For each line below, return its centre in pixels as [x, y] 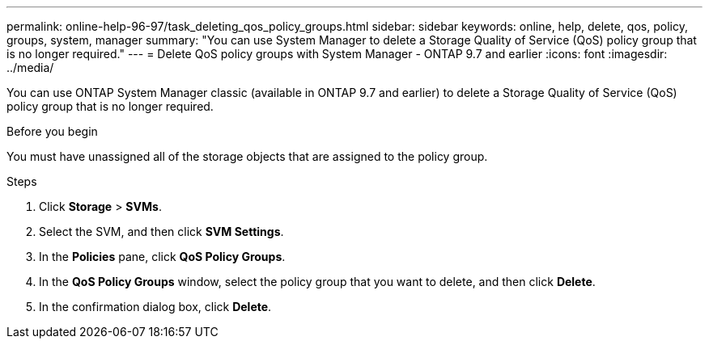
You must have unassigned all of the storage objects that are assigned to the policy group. [247, 156]
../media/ [30, 67]
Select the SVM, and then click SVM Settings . [161, 231]
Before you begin [52, 131]
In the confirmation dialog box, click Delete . [155, 307]
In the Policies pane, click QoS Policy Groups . [162, 257]
